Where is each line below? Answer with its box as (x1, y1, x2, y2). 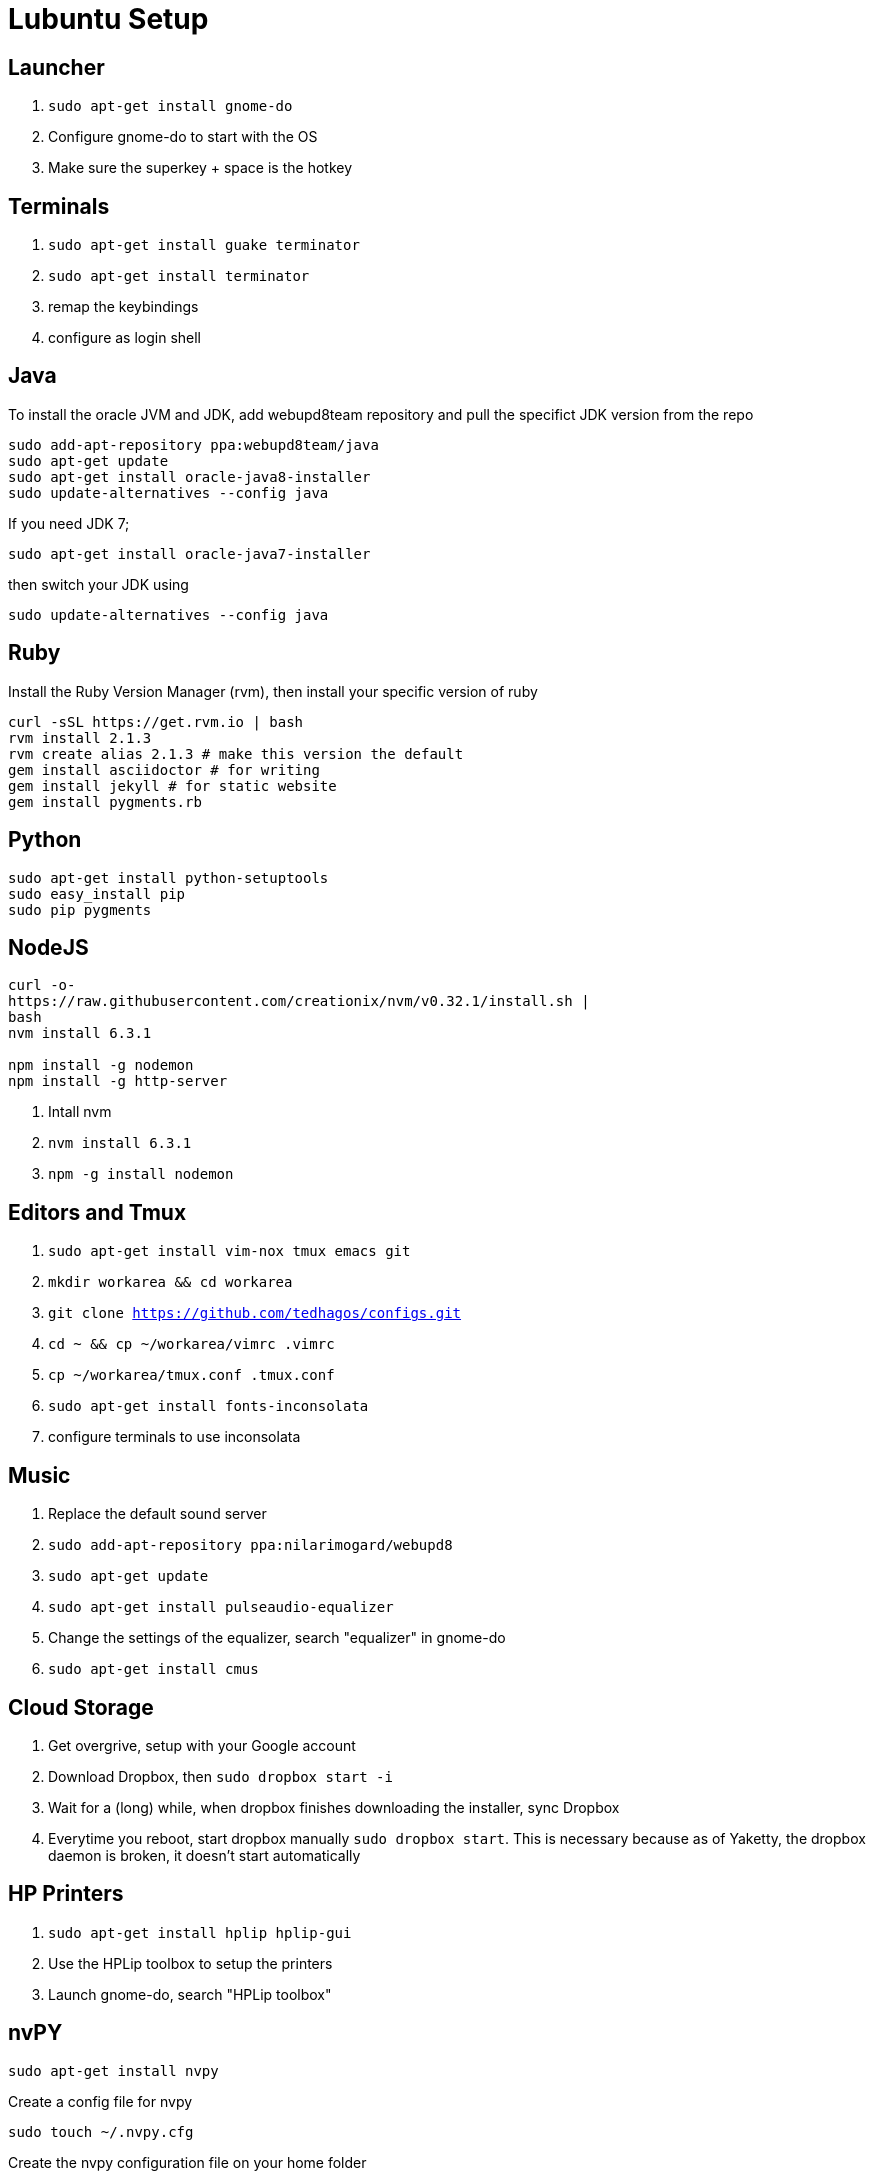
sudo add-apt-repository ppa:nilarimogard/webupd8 (48, 1537, 453, 1554)
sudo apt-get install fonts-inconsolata (48, 1398, 369, 1415)
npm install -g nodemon (8, 1057, 194, 1074)
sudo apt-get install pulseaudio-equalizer (48, 1599, 394, 1616)
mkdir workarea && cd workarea (48, 1274, 293, 1291)
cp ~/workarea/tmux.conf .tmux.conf (48, 1367, 335, 1384)
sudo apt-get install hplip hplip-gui (48, 1924, 352, 1941)
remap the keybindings (48, 298, 199, 316)
